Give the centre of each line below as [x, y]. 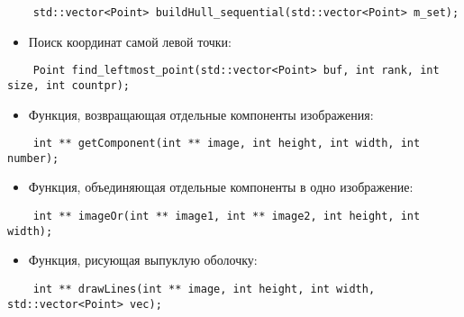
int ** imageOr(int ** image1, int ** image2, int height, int [227, 217]
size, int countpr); [69, 85]
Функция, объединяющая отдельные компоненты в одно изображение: [221, 187]
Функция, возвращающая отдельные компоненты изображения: [201, 114]
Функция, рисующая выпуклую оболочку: [143, 260]
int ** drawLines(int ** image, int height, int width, [204, 289]
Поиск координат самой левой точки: [130, 41]
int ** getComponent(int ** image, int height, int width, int [227, 144]
